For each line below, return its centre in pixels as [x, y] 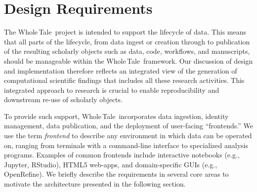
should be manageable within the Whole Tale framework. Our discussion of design [128, 60]
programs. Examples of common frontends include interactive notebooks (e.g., [122, 155]
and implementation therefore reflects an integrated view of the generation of [121, 70]
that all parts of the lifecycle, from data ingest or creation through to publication [127, 41]
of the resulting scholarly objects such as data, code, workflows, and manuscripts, [127, 51]
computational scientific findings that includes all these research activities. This [124, 80]
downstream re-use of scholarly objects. [63, 99]
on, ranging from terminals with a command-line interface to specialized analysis [126, 145]
